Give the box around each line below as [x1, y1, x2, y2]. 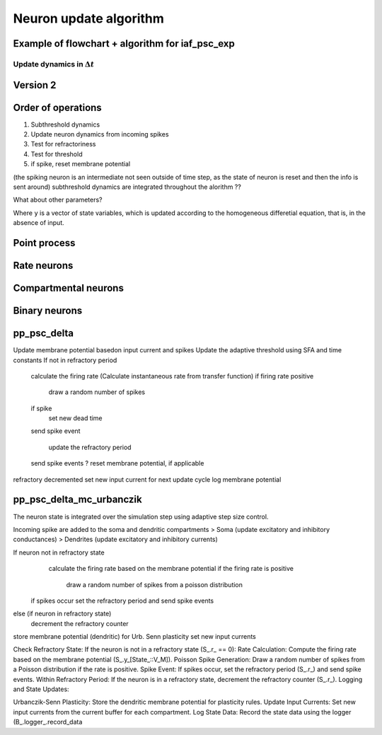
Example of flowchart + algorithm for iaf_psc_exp [13, 37, 235, 50]
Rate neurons [13, 260, 74, 272]
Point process [13, 237, 76, 249]
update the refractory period [48, 443, 132, 451]
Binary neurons [13, 305, 83, 317]
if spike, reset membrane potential [30, 160, 131, 168]
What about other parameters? [13, 195, 103, 204]
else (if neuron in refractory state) [13, 609, 112, 618]
